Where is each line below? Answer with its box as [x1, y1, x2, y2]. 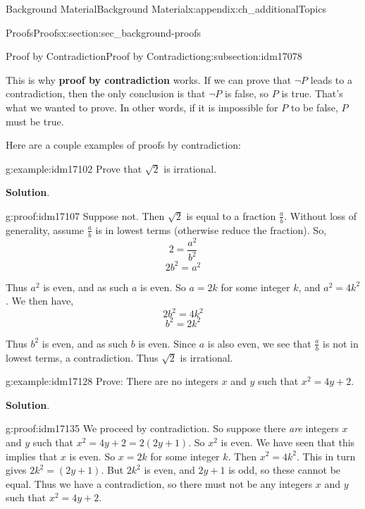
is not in [323, 336, 359, 350]
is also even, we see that [207, 336, 311, 350]
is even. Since [138, 336, 197, 350]
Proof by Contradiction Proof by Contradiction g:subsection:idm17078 [6, 49, 302, 63]
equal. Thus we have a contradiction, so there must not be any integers [6, 476, 313, 491]
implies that [6, 448, 58, 463]
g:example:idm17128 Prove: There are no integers [6, 374, 218, 388]
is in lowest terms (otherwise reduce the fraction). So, [95, 222, 327, 237]
